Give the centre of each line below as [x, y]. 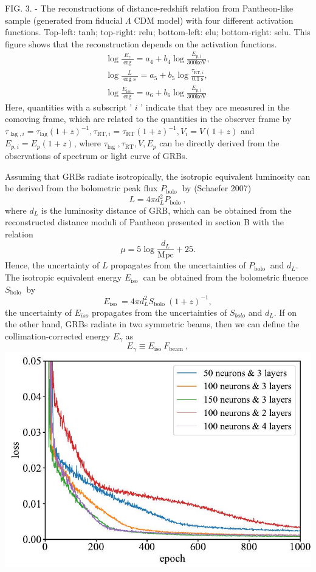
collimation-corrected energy [58, 335]
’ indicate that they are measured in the [215, 107]
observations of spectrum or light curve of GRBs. [96, 155]
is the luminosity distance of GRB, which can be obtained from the [166, 210]
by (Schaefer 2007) [217, 188]
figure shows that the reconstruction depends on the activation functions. [141, 43]
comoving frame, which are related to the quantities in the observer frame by [148, 119]
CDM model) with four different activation [214, 20]
